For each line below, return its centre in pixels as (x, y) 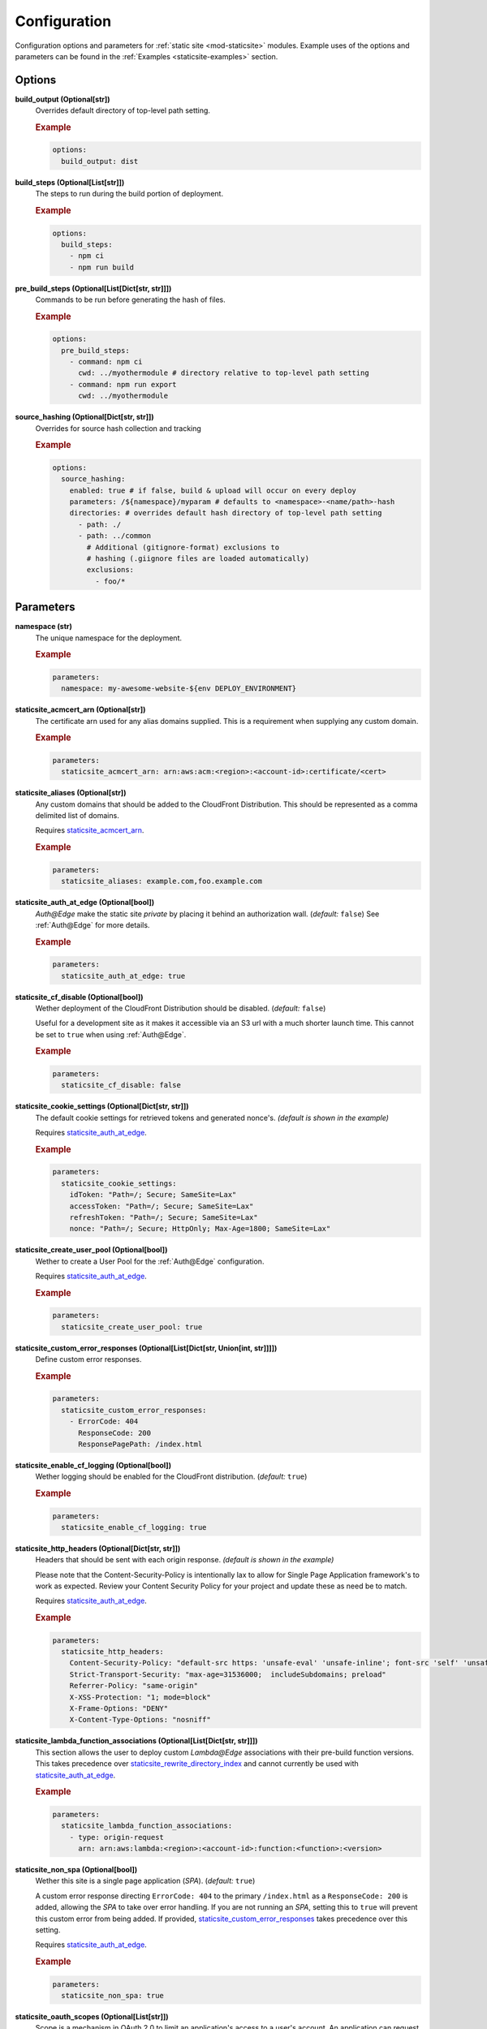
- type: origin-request (116, 1837)
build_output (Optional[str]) (62, 99)
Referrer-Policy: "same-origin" (134, 1686)
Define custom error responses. (88, 1359)
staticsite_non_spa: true (112, 1995)
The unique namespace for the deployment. (109, 638)
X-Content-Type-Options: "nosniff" (140, 1720)
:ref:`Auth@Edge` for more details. (93, 924)
